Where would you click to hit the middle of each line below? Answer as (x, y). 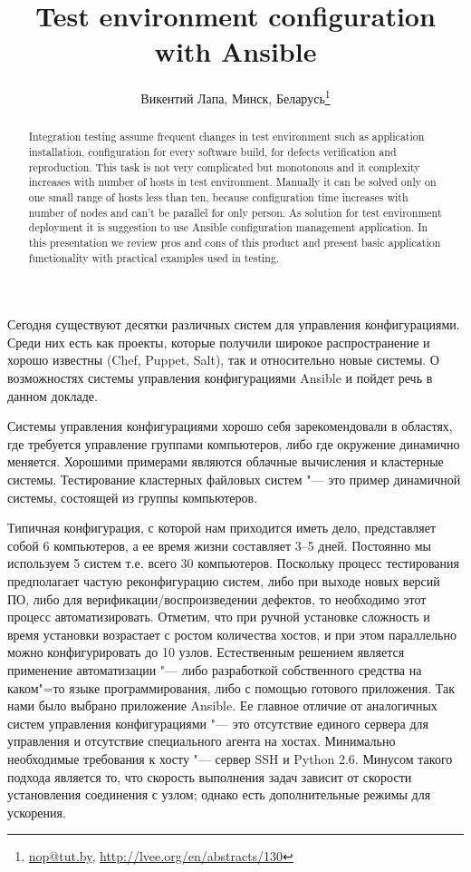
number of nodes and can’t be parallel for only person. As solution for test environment (235, 212)
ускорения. (37, 812)
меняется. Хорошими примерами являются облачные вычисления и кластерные (226, 461)
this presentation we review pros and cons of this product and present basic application (235, 242)
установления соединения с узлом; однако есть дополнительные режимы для (219, 794)
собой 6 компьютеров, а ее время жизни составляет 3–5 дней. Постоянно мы (219, 545)
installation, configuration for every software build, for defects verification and (212, 152)
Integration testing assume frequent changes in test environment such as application (226, 137)
